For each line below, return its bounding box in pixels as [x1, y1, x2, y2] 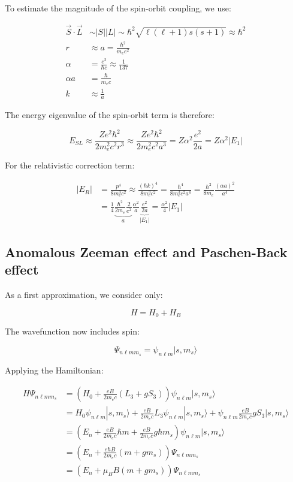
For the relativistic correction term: [5, 158, 135, 171]
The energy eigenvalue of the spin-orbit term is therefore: [5, 109, 215, 121]
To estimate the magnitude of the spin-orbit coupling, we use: [5, 2, 231, 14]
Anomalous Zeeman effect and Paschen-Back [5, 243, 288, 261]
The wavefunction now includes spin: [5, 325, 140, 338]
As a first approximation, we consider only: [5, 288, 163, 301]
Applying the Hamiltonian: [5, 363, 104, 376]
